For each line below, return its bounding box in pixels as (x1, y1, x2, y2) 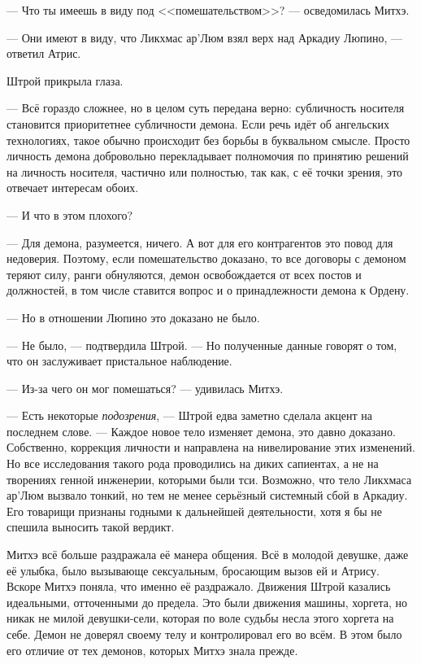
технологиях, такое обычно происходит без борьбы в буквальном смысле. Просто (7, 131, 410, 148)
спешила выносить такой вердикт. (7, 518, 175, 535)
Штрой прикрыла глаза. (7, 72, 124, 89)
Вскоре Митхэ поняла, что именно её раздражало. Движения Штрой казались (7, 578, 391, 595)
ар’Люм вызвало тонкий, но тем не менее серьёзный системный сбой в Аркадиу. (7, 487, 408, 504)
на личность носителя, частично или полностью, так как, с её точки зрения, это (7, 163, 403, 180)
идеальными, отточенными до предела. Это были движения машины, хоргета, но (7, 593, 408, 610)
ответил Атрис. (7, 45, 81, 62)
